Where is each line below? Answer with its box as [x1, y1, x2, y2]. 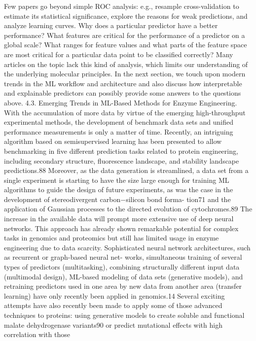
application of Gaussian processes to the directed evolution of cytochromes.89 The [4, 204, 253, 214]
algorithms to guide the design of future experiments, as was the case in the [4, 184, 233, 195]
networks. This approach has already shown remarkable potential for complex [4, 223, 239, 233]
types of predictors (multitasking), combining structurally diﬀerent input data [4, 262, 240, 272]
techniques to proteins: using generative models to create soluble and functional [4, 310, 245, 320]
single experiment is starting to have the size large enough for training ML [4, 174, 229, 185]
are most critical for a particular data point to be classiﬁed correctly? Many [4, 49, 233, 59]
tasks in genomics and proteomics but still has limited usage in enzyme [4, 233, 219, 243]
